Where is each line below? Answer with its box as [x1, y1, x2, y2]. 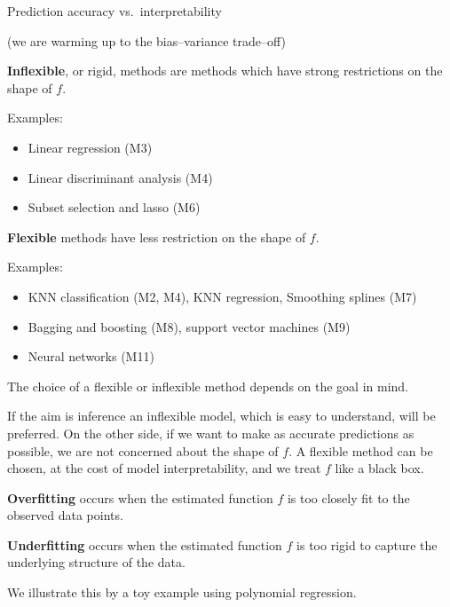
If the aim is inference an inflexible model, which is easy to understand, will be [7, 406, 436, 425]
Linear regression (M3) [28, 138, 153, 156]
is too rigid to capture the [296, 535, 438, 554]
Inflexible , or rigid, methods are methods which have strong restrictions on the [7, 61, 443, 80]
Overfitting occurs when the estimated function [7, 488, 273, 507]
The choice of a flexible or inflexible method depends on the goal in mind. [7, 376, 409, 395]
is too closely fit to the [287, 488, 410, 507]
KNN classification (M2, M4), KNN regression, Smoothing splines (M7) [28, 287, 417, 305]
